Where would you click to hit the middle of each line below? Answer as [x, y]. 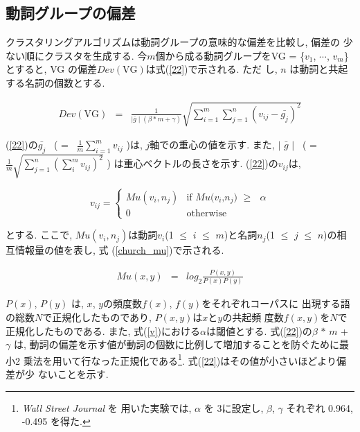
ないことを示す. [73, 373]
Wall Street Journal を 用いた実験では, [107, 407]
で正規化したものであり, [97, 317]
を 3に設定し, [234, 407]
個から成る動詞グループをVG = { [230, 55]
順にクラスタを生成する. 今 [86, 55]
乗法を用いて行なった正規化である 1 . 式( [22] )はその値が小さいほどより [180, 359]
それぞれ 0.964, [319, 407]
